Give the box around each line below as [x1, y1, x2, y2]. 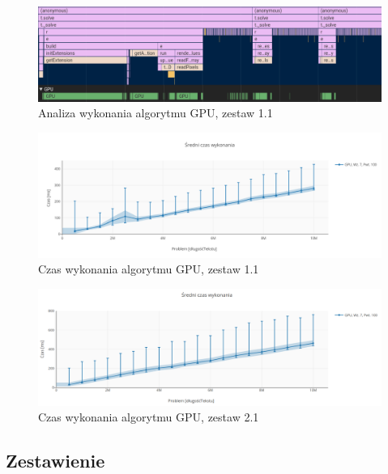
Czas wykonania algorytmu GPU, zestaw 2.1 [38, 408, 259, 425]
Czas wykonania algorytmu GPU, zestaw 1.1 [38, 260, 259, 277]
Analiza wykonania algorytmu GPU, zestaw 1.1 [38, 104, 273, 121]
